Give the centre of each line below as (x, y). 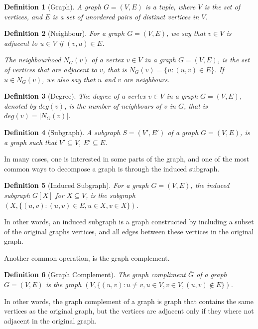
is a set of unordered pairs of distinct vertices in (126, 16)
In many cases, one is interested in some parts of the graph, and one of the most (127, 159)
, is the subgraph (111, 195)
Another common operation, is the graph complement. (87, 257)
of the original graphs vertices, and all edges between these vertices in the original (129, 231)
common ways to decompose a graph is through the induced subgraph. (112, 168)
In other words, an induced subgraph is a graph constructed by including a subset (129, 222)
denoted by (20, 105)
